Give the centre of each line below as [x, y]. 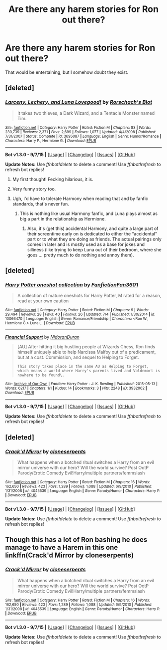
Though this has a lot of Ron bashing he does [76, 540]
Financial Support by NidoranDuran [42, 337]
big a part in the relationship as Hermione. [63, 218]
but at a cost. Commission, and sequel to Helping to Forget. [78, 357]
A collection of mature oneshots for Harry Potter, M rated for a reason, [89, 296]
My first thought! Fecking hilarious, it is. [53, 179]
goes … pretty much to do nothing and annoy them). [81, 255]
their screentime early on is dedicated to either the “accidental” [92, 233]
